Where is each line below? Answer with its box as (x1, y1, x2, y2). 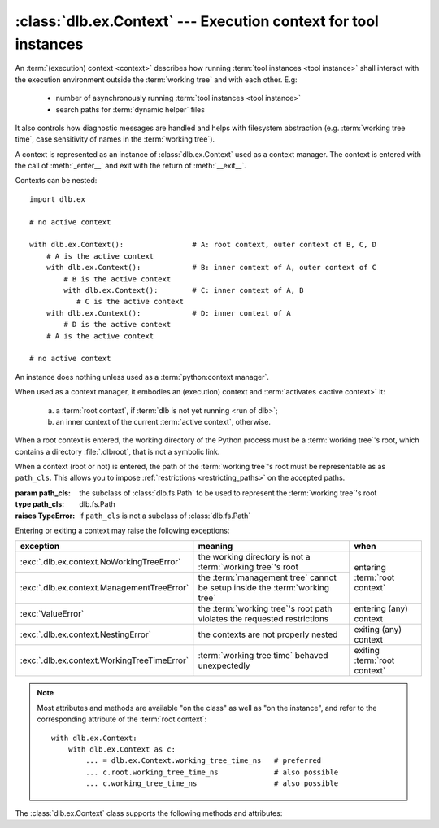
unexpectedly (198, 660, 250, 671)
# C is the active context (76, 297, 185, 307)
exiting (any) (354, 624, 402, 635)
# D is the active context (63, 320, 172, 329)
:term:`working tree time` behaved (198, 650, 328, 661)
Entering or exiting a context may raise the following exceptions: (15, 525, 230, 536)
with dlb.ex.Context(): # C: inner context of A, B (63, 285, 304, 294)
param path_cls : (15, 488, 72, 498)
